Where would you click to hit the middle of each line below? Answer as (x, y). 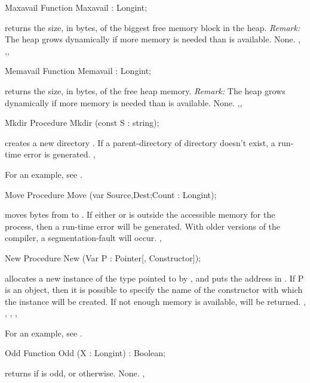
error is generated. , (59, 154)
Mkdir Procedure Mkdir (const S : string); (82, 123)
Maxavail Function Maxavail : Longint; (76, 7)
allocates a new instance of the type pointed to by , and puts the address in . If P (154, 278)
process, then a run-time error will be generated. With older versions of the (143, 226)
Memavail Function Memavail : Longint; (78, 71)
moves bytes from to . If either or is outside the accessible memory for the (140, 214)
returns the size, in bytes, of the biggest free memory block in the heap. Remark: (153, 27)
